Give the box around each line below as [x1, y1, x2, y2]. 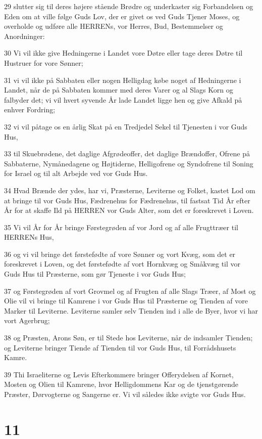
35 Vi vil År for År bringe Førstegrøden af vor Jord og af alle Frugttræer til [4, 222, 238, 232]
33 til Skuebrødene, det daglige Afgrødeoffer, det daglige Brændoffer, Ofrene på [4, 148, 250, 159]
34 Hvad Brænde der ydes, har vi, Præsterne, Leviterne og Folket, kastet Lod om [4, 185, 255, 195]
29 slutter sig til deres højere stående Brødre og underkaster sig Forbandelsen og [4, 1, 253, 11]
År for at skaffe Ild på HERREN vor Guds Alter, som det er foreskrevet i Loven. [4, 205, 254, 215]
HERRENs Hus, [4, 232, 54, 242]
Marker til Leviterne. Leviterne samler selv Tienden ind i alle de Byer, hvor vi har [4, 305, 258, 316]
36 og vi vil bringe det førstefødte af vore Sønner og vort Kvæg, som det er [4, 248, 236, 259]
